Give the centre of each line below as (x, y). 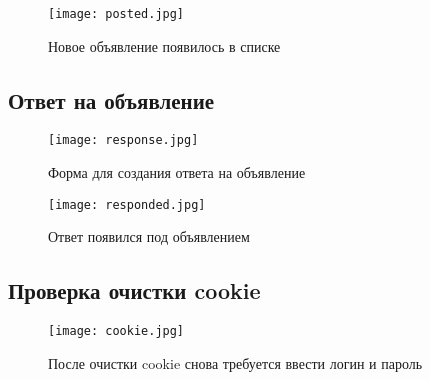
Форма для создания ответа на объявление (177, 172)
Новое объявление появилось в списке (164, 45)
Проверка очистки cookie (134, 290)
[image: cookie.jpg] (116, 331)
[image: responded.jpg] (127, 204)
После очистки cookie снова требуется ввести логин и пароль (235, 362)
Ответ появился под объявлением (149, 236)
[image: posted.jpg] (116, 14)
